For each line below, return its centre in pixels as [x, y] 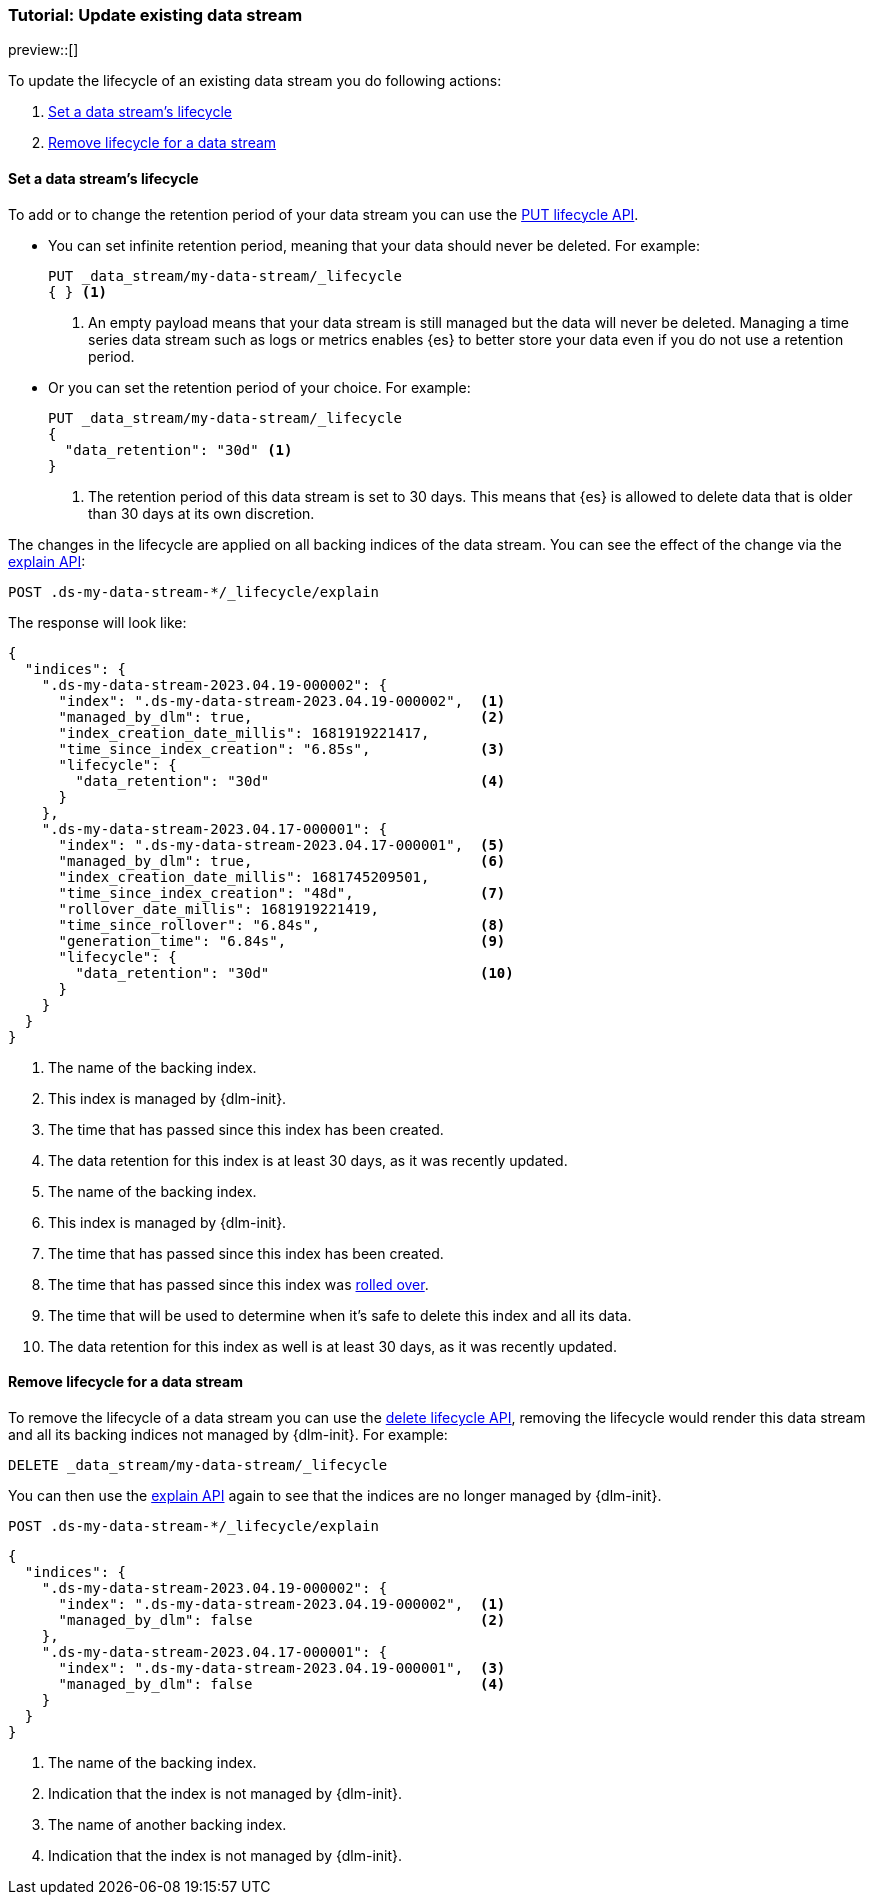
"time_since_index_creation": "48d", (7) [282, 892]
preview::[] [43, 50]
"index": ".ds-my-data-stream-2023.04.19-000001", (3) [282, 1667]
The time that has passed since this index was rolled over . [238, 1284]
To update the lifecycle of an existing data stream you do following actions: [255, 81]
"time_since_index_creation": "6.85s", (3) [282, 748]
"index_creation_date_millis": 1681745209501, [244, 876]
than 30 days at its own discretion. [201, 513]
